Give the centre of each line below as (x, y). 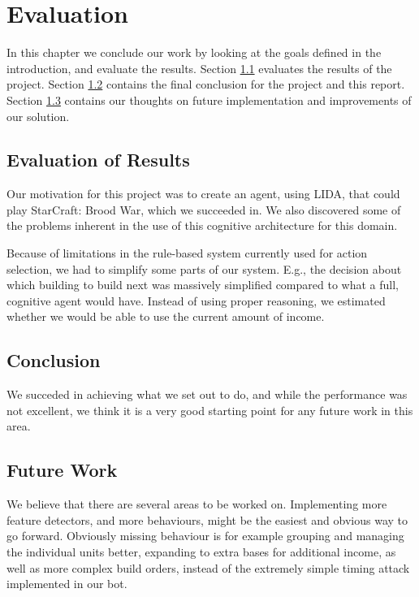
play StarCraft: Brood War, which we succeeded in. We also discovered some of (204, 209)
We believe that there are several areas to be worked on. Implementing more (197, 504)
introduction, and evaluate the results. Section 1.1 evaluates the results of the (199, 68)
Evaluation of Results (98, 160)
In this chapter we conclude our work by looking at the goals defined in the (194, 52)
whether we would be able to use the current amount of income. (166, 316)
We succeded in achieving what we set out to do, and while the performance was (207, 394)
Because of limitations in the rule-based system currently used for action (187, 253)
